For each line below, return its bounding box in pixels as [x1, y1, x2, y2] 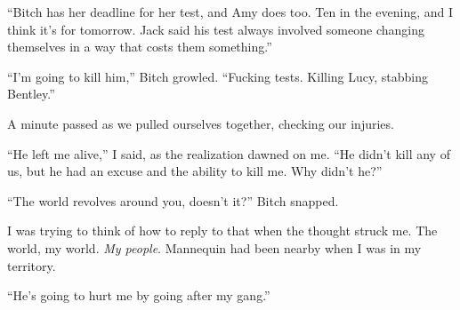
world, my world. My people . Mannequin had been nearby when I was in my [7, 238, 422, 257]
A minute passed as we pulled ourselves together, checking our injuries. [7, 114, 394, 132]
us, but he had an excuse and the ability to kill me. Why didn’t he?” [7, 162, 383, 180]
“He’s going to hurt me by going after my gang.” [7, 286, 270, 305]
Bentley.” [7, 84, 55, 103]
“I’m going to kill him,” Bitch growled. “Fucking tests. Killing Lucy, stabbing [7, 67, 428, 85]
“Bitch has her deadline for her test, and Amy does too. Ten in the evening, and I [7, 3, 454, 20]
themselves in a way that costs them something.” [7, 37, 272, 56]
